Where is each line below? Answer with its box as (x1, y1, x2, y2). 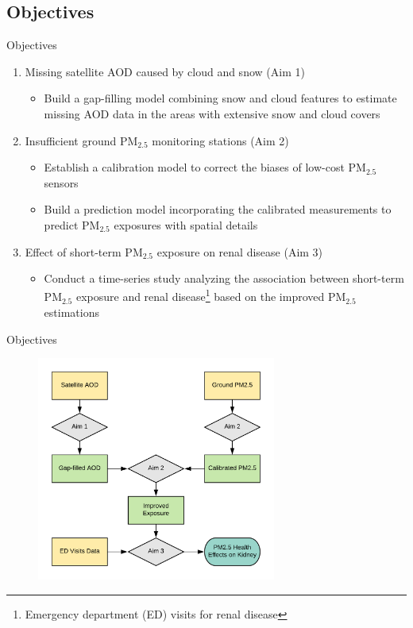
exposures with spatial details (114, 216, 258, 233)
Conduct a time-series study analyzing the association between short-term (44, 270, 404, 287)
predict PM (44, 216, 100, 233)
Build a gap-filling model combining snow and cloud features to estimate (44, 90, 397, 106)
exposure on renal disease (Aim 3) (156, 243, 323, 260)
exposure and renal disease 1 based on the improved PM (75, 286, 346, 305)
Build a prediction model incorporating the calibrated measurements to (44, 201, 392, 218)
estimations (44, 303, 99, 320)
